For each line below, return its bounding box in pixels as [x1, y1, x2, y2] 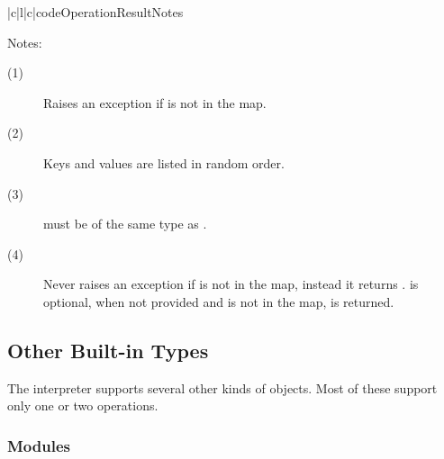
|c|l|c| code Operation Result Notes [7, 3, 184, 21]
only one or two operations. [7, 396, 159, 415]
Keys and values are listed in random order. [43, 153, 285, 172]
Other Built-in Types [7, 336, 209, 364]
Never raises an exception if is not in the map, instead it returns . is [43, 274, 419, 293]
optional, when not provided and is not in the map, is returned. [43, 292, 394, 310]
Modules [7, 434, 70, 456]
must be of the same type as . [43, 214, 207, 233]
